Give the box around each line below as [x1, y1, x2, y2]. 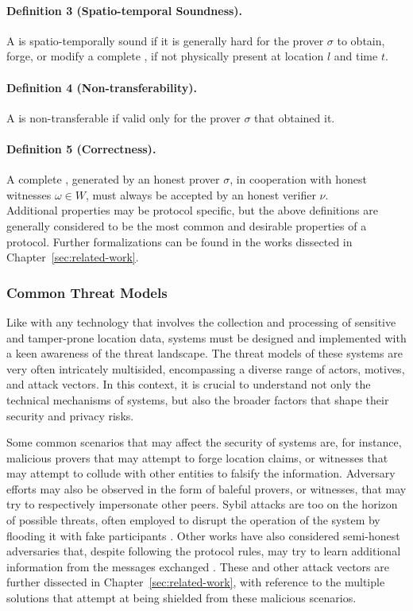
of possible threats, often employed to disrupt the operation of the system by [6, 512, 380, 528]
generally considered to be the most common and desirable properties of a [6, 217, 367, 234]
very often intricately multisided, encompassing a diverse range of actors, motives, [6, 360, 405, 377]
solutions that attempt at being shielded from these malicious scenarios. [6, 590, 357, 606]
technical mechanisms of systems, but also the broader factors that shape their [6, 391, 389, 408]
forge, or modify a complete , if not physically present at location [6, 48, 324, 64]
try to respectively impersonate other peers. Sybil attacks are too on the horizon [6, 496, 398, 512]
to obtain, [337, 32, 385, 48]
